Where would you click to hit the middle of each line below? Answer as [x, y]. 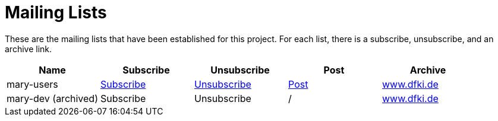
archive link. [29, 49]
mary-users [32, 84]
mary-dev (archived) [52, 98]
